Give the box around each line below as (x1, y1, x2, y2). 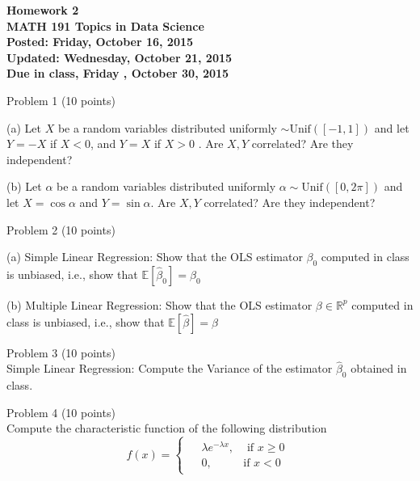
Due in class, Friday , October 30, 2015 (6, 65, 229, 82)
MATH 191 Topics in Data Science (6, 17, 204, 34)
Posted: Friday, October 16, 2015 (6, 33, 194, 50)
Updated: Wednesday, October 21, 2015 (6, 49, 233, 65)
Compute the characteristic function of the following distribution (6, 420, 327, 437)
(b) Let (6, 178, 42, 195)
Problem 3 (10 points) (6, 344, 115, 361)
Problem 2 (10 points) (6, 221, 115, 238)
